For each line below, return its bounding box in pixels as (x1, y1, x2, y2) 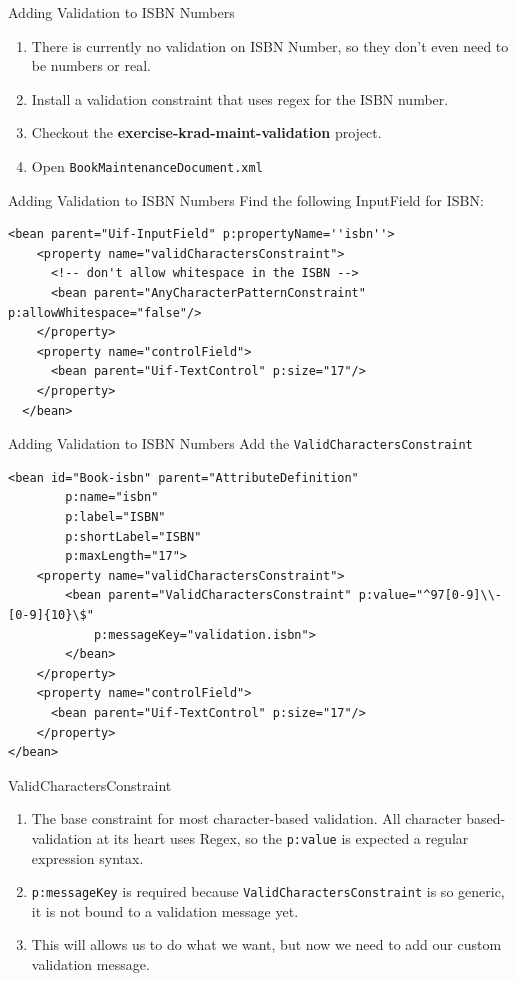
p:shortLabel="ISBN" (65, 529, 202, 544)
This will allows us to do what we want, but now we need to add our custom (31, 934, 502, 955)
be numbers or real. (31, 55, 151, 76)
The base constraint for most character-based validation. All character (31, 808, 462, 829)
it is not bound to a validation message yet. (31, 900, 299, 921)
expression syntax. (31, 847, 144, 868)
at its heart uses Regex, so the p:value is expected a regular (96, 827, 469, 848)
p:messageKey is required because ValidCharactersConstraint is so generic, (31, 881, 505, 902)
